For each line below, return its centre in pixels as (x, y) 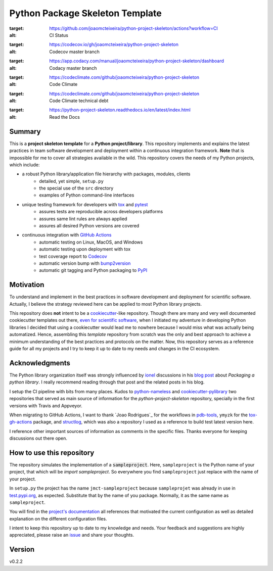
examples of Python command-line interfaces (87, 195)
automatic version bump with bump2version (85, 263)
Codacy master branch (73, 68)
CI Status (59, 35)
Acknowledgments (40, 363)
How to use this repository (52, 453)
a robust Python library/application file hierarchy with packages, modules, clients (106, 174)
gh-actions (21, 422)
